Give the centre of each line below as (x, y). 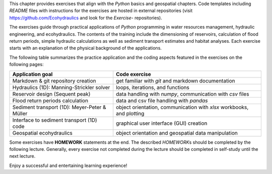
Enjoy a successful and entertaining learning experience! (68, 165)
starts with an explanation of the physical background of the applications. (86, 48)
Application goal (32, 74)
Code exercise (133, 74)
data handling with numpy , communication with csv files (183, 94)
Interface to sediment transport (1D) (55, 120)
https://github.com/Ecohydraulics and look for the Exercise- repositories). (86, 18)
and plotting (130, 113)
